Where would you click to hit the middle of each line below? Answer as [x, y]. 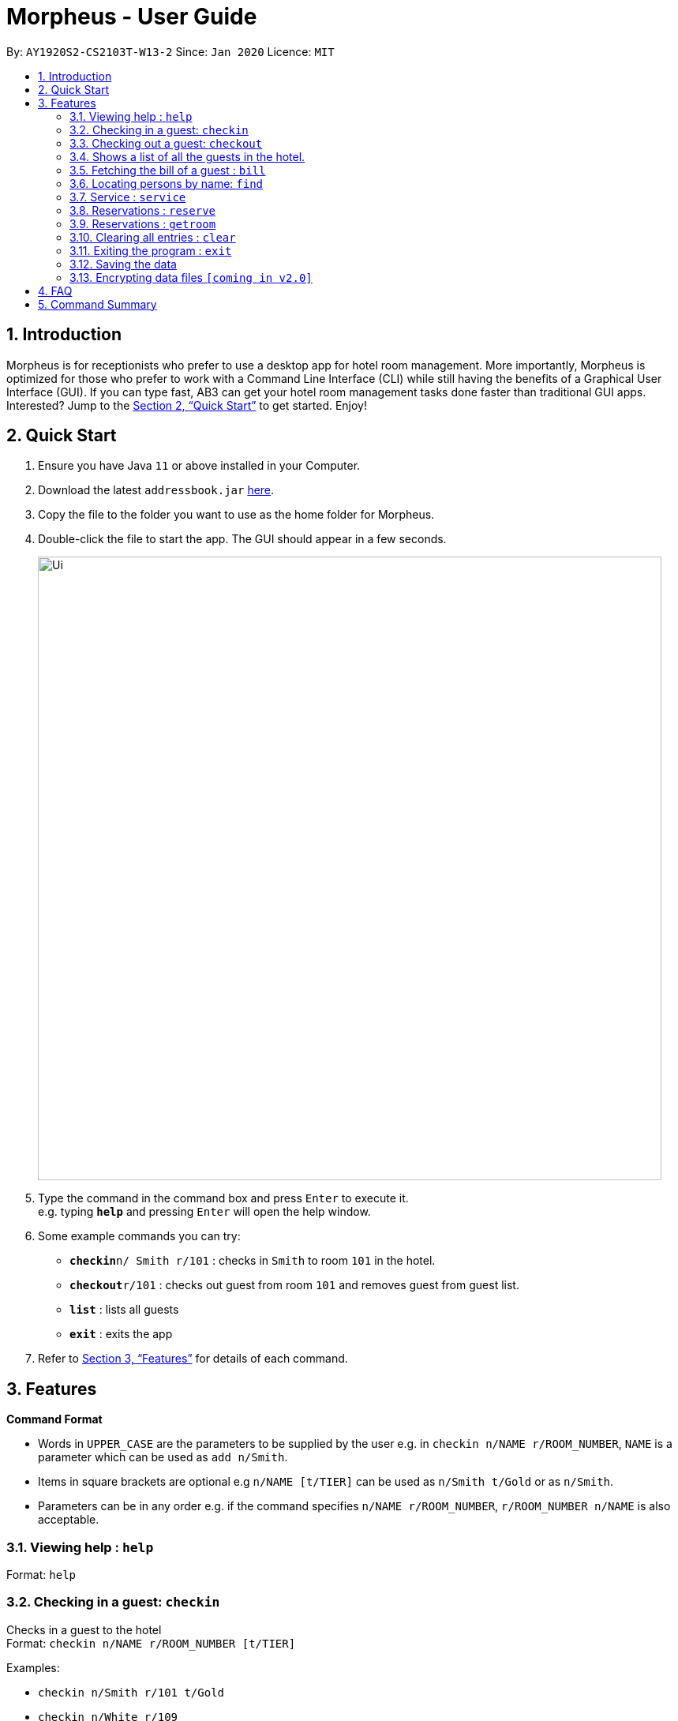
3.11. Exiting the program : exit [151, 250]
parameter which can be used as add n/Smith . [163, 1457]
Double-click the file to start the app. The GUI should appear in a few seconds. [242, 539]
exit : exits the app [121, 1334]
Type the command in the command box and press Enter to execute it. [223, 1198]
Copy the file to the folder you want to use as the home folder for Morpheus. [236, 515]
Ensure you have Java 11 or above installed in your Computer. [199, 466]
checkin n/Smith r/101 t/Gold [131, 1692]
